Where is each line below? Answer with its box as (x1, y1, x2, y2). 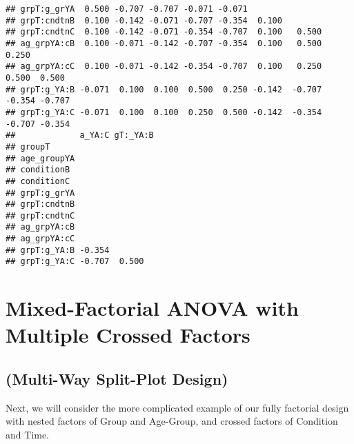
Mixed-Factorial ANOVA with (6, 294, 299, 322)
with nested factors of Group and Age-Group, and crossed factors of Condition (6, 414, 338, 428)
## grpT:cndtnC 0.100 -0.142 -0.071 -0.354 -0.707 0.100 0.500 (6, 27, 322, 37)
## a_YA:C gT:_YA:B (6, 130, 154, 141)
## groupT (6, 141, 50, 152)
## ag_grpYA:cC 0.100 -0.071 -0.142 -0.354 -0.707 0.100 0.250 (6, 61, 322, 72)
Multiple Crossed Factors (6, 321, 250, 349)
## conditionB (6, 165, 70, 175)
